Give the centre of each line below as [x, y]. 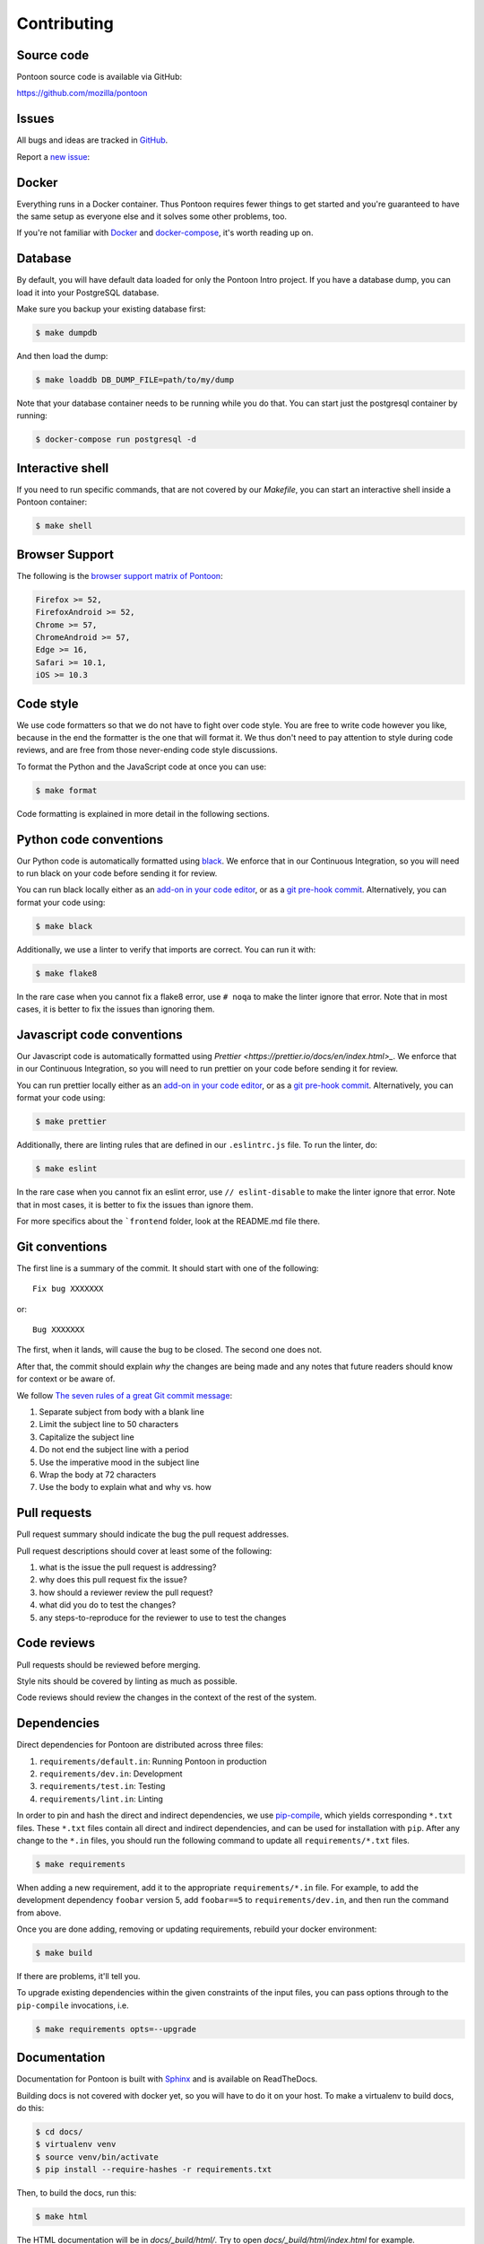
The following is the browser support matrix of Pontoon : [120, 575]
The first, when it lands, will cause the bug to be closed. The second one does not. [169, 1350]
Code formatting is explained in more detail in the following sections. [143, 813]
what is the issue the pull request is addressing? [128, 1567]
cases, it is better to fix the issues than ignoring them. [116, 1009]
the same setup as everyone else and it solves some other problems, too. [151, 216]
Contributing [65, 23]
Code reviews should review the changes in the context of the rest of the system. [167, 1697]
